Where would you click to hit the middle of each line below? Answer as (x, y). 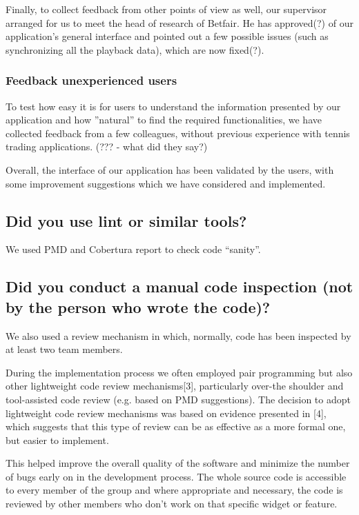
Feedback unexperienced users (91, 80)
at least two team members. (64, 349)
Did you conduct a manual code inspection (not (179, 286)
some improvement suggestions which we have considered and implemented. (166, 183)
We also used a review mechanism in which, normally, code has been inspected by (178, 335)
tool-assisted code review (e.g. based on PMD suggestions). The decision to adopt (178, 399)
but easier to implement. (57, 440)
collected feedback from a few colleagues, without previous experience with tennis (178, 133)
